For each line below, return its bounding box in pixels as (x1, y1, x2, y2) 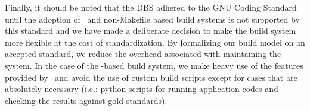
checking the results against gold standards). (5, 94, 168, 106)
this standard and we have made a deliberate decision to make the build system (5, 24, 296, 37)
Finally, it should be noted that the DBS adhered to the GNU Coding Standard (5, 1, 297, 13)
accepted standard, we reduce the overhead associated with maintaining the (5, 47, 281, 60)
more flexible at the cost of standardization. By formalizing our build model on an (5, 36, 305, 48)
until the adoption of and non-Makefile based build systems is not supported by (5, 12, 300, 25)
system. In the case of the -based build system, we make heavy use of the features (5, 59, 303, 71)
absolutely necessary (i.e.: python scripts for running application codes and (5, 83, 278, 95)
